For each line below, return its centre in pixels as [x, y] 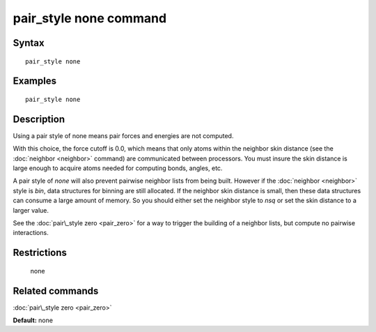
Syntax [29, 43]
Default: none [33, 320]
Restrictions [40, 253]
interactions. [31, 233]
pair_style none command [90, 18]
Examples [35, 81]
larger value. [31, 210]
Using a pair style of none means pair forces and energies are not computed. [123, 135]
